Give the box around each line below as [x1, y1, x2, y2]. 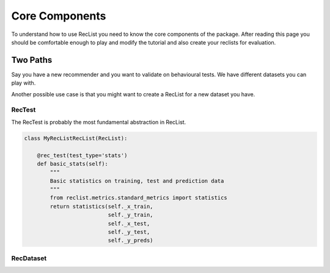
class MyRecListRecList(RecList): [24, 135, 128, 141]
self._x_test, [108, 220, 150, 227]
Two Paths [11, 55, 53, 65]
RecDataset [11, 253, 47, 262]
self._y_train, [108, 211, 153, 219]
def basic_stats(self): [37, 160, 108, 167]
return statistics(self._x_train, [50, 203, 153, 210]
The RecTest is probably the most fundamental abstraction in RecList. [11, 118, 186, 126]
